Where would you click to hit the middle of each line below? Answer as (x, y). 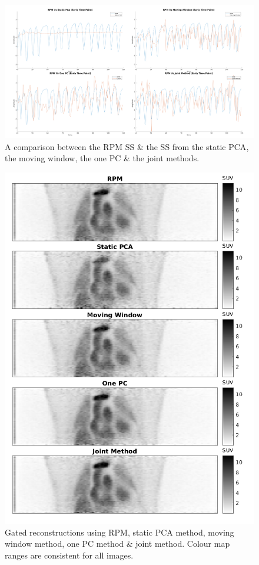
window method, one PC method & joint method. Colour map (117, 544)
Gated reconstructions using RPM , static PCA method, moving (119, 532)
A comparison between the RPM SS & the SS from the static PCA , (127, 146)
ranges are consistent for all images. (69, 555)
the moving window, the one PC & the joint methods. (102, 158)
